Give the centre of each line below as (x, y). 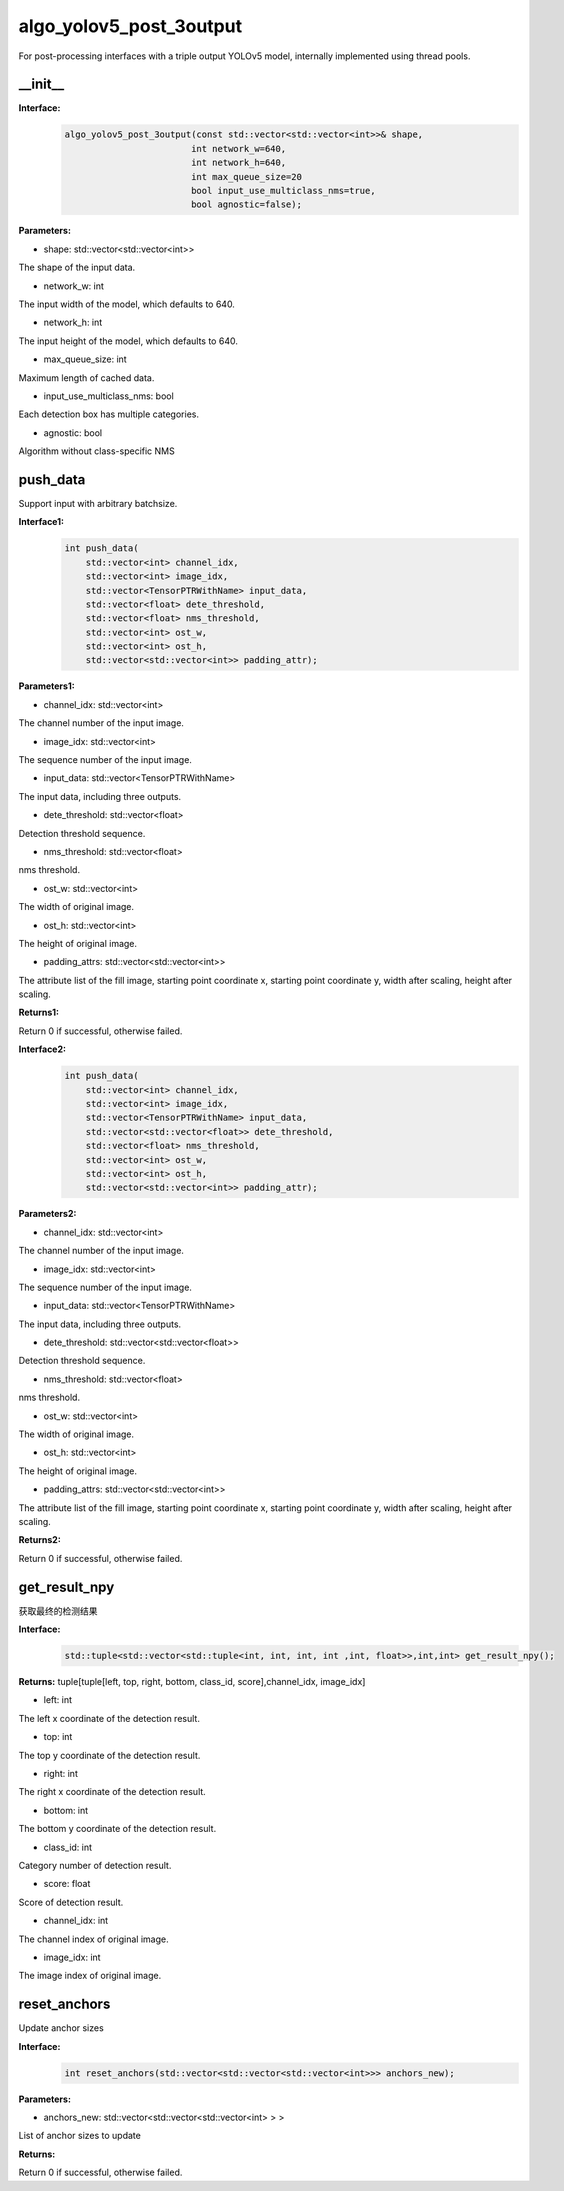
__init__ (41, 84)
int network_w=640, (238, 148)
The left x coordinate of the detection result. (109, 1718)
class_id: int (68, 1847)
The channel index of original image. (93, 1939)
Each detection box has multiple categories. (109, 414)
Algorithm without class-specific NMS (96, 451)
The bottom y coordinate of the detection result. (117, 1829)
